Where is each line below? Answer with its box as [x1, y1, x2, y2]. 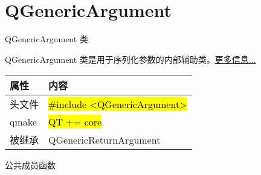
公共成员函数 [5, 159, 56, 171]
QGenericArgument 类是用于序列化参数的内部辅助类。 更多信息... [5, 52, 256, 65]
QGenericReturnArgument [48, 132, 161, 147]
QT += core [48, 115, 102, 129]
